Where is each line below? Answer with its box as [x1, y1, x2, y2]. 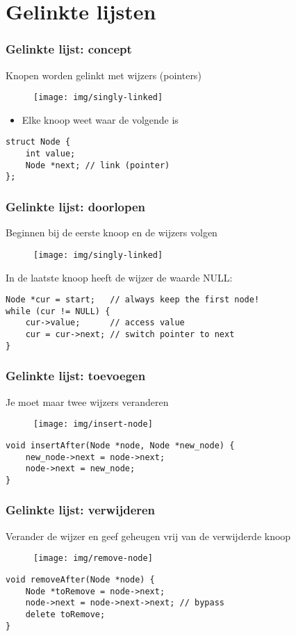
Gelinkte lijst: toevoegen [6, 367, 146, 384]
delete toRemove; [25, 609, 106, 619]
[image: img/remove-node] [33, 553, 153, 564]
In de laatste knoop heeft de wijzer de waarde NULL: [6, 270, 233, 284]
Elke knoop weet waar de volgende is [22, 112, 179, 127]
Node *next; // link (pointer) [25, 160, 170, 170]
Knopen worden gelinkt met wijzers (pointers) [6, 67, 202, 82]
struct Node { [6, 137, 71, 147]
